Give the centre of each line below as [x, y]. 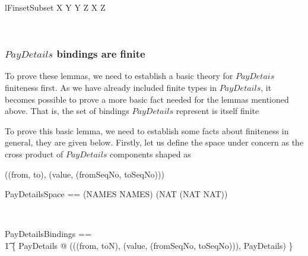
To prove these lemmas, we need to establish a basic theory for [119, 76]
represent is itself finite [217, 111]
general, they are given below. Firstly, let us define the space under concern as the [154, 142]
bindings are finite [101, 54]
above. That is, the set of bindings [67, 111]
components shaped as [150, 154]
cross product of [34, 154]
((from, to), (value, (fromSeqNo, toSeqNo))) [85, 174]
